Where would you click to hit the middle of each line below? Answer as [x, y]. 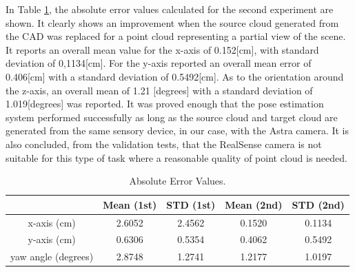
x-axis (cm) [52, 222]
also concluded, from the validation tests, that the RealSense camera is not [164, 144]
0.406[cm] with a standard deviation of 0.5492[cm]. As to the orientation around [175, 76]
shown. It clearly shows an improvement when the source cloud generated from [172, 22]
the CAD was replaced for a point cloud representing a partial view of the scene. [176, 36]
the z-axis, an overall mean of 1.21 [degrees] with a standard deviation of [159, 90]
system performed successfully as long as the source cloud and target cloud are [172, 117]
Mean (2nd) [254, 204]
